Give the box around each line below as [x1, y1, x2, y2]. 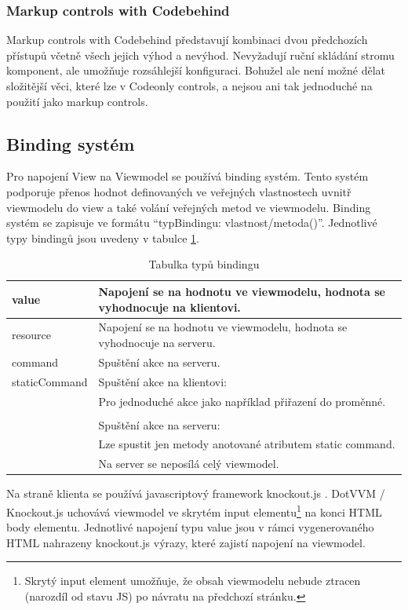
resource [12, 327, 51, 343]
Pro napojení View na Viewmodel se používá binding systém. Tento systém [6, 168, 369, 184]
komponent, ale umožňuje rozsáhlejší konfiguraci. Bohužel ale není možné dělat [6, 62, 386, 79]
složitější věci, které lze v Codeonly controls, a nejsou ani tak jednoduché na [6, 78, 373, 93]
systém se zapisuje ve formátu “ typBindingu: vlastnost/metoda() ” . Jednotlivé [6, 214, 377, 231]
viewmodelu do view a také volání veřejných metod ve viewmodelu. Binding [6, 199, 371, 215]
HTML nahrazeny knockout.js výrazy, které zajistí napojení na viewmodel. [6, 534, 366, 550]
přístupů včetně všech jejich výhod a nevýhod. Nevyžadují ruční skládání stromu [6, 46, 395, 63]
